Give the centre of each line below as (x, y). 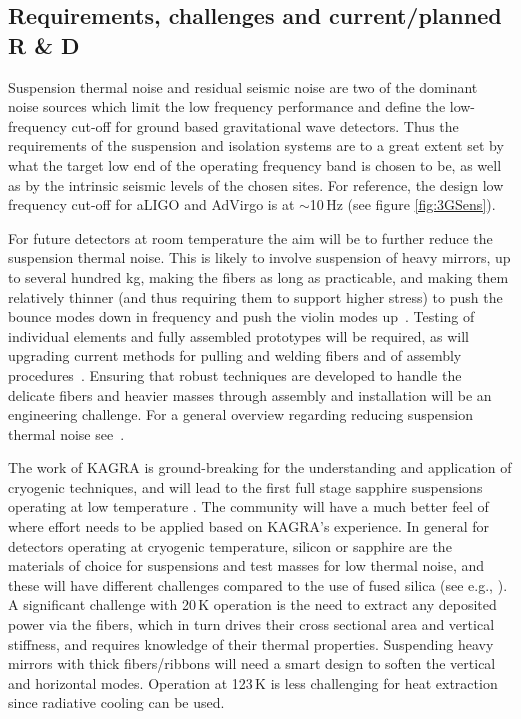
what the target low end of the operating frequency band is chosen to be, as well (255, 164)
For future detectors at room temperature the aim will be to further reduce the (250, 237)
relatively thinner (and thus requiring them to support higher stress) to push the (255, 296)
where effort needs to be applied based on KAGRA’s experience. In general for (248, 526)
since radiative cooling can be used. (116, 702)
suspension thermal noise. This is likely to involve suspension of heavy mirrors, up (259, 257)
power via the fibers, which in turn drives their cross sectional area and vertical (251, 624)
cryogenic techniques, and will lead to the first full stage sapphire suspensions (245, 486)
